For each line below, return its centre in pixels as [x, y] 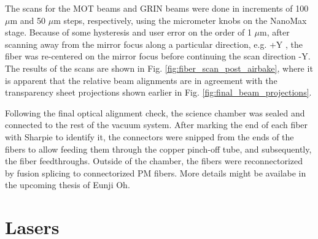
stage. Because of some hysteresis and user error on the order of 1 [128, 32]
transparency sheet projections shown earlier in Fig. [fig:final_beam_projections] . [158, 92]
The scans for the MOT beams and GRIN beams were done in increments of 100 [157, 8]
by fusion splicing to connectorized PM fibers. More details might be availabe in [156, 173]
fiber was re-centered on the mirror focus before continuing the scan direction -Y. [158, 56]
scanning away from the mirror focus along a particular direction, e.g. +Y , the [154, 44]
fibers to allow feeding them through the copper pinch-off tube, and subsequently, [158, 149]
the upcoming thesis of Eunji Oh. [68, 185]
